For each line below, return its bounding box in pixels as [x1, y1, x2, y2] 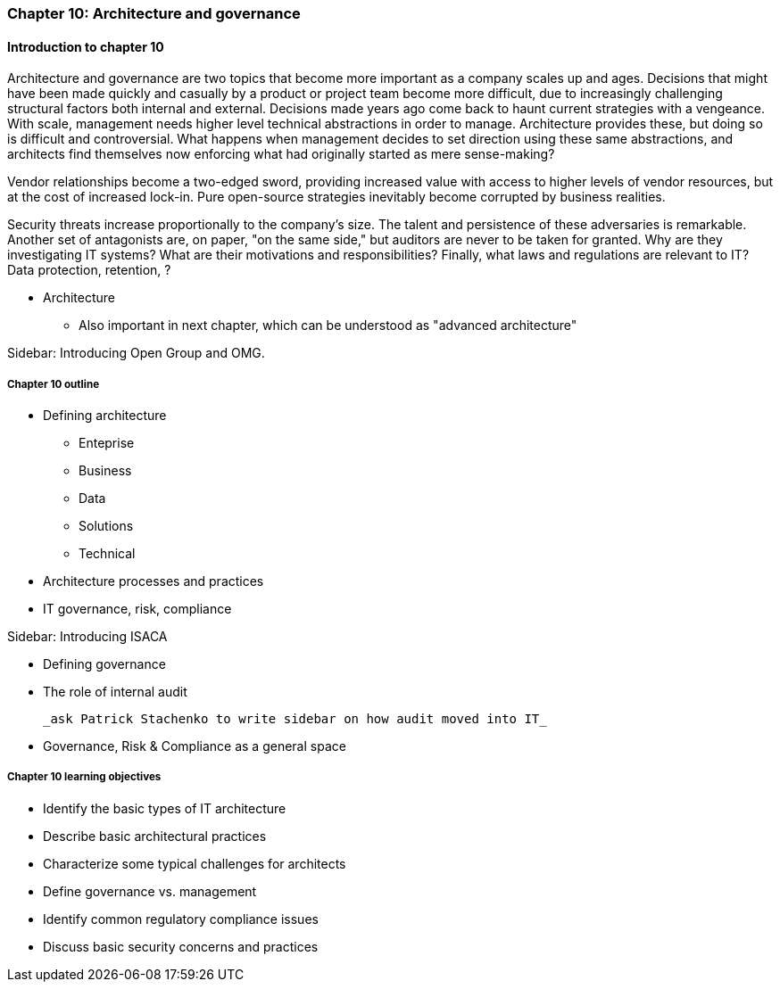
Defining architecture [43, 408, 167, 423]
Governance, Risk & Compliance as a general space [43, 738, 346, 754]
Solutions [79, 518, 134, 533]
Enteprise [79, 435, 135, 450]
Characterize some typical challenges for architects [43, 855, 346, 871]
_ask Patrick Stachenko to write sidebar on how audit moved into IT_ [43, 712, 547, 726]
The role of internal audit [43, 684, 187, 699]
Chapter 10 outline [7, 377, 100, 391]
